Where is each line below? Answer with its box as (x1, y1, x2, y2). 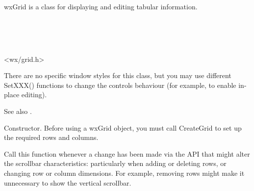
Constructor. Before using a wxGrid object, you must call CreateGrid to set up (4, 122, 242, 133)
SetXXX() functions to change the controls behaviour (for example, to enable (4, 80, 236, 90)
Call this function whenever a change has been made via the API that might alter (4, 148, 250, 159)
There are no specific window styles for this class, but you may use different (4, 70, 231, 81)
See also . (4, 106, 32, 116)
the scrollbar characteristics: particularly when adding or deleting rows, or (4, 158, 227, 168)
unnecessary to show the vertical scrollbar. (4, 177, 131, 188)
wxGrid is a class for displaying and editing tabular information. (4, 1, 198, 12)
